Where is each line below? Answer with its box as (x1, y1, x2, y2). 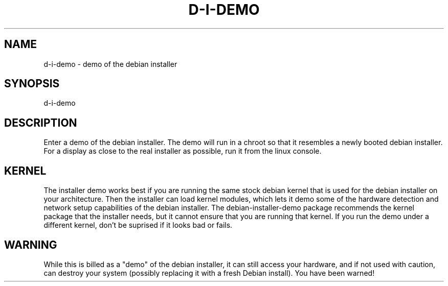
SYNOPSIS (4, 77, 60, 90)
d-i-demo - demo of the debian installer (43, 59, 177, 68)
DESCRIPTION (4, 116, 77, 129)
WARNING (4, 238, 57, 251)
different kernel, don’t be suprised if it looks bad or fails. (43, 221, 233, 230)
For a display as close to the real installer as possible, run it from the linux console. (43, 147, 322, 156)
